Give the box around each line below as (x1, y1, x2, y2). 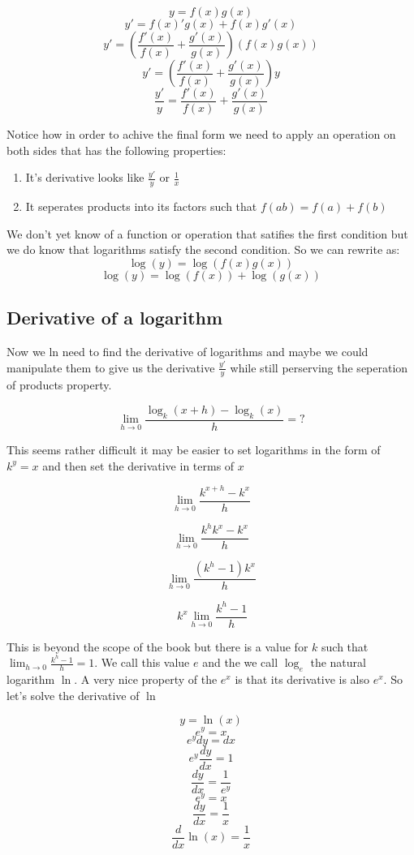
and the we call (202, 654, 278, 671)
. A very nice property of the (74, 671, 218, 688)
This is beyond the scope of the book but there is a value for (6, 638, 308, 655)
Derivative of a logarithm (6, 305, 223, 330)
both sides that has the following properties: (6, 141, 226, 158)
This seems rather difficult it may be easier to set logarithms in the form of (6, 440, 381, 458)
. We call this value (94, 654, 190, 671)
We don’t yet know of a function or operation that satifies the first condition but (6, 225, 408, 242)
